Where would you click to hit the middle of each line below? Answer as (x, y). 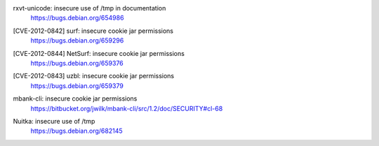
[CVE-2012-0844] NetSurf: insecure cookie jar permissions (99, 53)
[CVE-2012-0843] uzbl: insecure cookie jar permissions (94, 76)
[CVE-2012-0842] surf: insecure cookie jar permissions (93, 31)
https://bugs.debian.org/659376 (77, 63)
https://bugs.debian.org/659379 (77, 86)
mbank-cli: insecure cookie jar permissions (75, 98)
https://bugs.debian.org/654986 (77, 18)
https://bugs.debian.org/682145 (77, 131)
